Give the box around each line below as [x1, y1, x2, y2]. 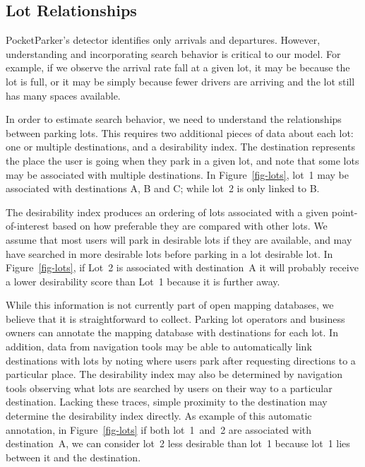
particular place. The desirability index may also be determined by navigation [6, 367, 343, 382]
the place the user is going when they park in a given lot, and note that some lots [6, 153, 359, 167]
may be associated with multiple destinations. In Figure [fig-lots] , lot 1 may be [6, 167, 349, 182]
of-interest [6, 218, 49, 233]
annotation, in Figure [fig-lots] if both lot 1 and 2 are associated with [6, 422, 312, 437]
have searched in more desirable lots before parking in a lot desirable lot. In [6, 246, 333, 261]
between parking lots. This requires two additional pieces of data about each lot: [6, 125, 354, 140]
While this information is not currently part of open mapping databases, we [6, 297, 334, 312]
